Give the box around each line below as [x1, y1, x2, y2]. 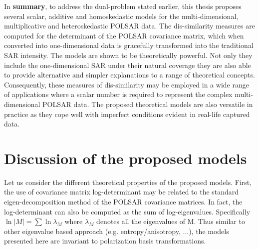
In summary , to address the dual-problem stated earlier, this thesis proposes [4, 1, 242, 11]
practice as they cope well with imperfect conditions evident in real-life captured [4, 108, 250, 119]
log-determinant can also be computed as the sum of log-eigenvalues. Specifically [4, 206, 251, 216]
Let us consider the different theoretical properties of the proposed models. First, [4, 176, 252, 187]
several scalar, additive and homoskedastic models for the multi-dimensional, [4, 10, 239, 21]
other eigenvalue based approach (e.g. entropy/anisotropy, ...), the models [4, 225, 229, 236]
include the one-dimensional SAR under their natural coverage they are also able [4, 59, 251, 70]
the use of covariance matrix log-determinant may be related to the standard [4, 186, 239, 197]
